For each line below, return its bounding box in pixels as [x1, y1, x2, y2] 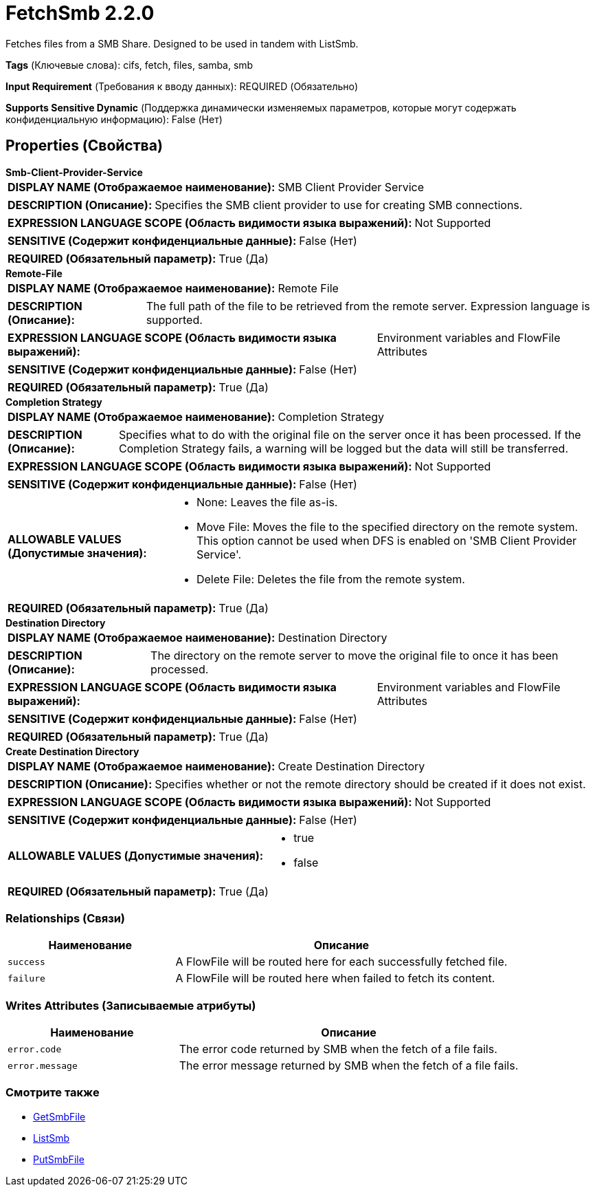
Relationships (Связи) [5, 911, 125, 925]
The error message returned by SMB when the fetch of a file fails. [179, 1059, 519, 1073]
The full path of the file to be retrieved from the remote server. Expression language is [146, 299, 590, 313]
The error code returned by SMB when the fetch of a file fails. [179, 1042, 497, 1056]
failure [8, 973, 45, 984]
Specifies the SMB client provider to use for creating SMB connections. [155, 197, 523, 212]
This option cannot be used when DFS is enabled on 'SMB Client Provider [196, 533, 576, 548]
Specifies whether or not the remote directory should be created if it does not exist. [155, 777, 586, 791]
